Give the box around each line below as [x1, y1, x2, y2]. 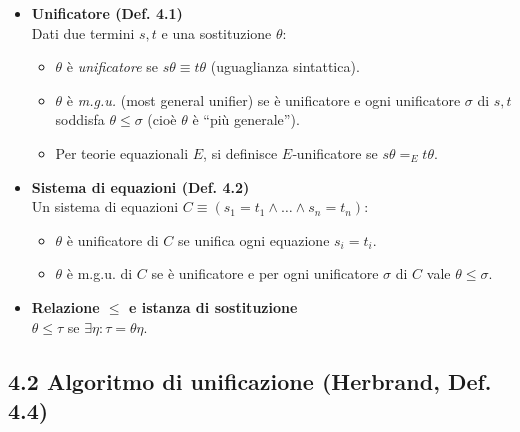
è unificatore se [66, 56, 158, 77]
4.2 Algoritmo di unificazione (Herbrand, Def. [8, 365, 492, 396]
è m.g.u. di [66, 263, 133, 284]
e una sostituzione [161, 22, 272, 43]
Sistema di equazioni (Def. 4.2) [31, 176, 250, 197]
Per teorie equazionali [55, 142, 189, 163]
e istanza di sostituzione [128, 296, 298, 317]
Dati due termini [31, 22, 135, 43]
